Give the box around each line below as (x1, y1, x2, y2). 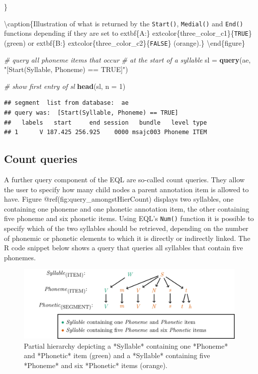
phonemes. (4, 252, 36, 262)
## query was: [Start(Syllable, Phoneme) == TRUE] (4, 109, 178, 116)
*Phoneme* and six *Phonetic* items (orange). (24, 360, 168, 371)
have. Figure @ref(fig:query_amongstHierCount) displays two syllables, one (4, 194, 234, 204)
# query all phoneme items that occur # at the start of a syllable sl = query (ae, (4, 54, 251, 65)
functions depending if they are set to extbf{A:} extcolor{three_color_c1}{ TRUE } (4, 28, 252, 38)
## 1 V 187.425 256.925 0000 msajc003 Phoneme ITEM (4, 129, 207, 136)
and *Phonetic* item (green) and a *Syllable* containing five (24, 350, 210, 361)
